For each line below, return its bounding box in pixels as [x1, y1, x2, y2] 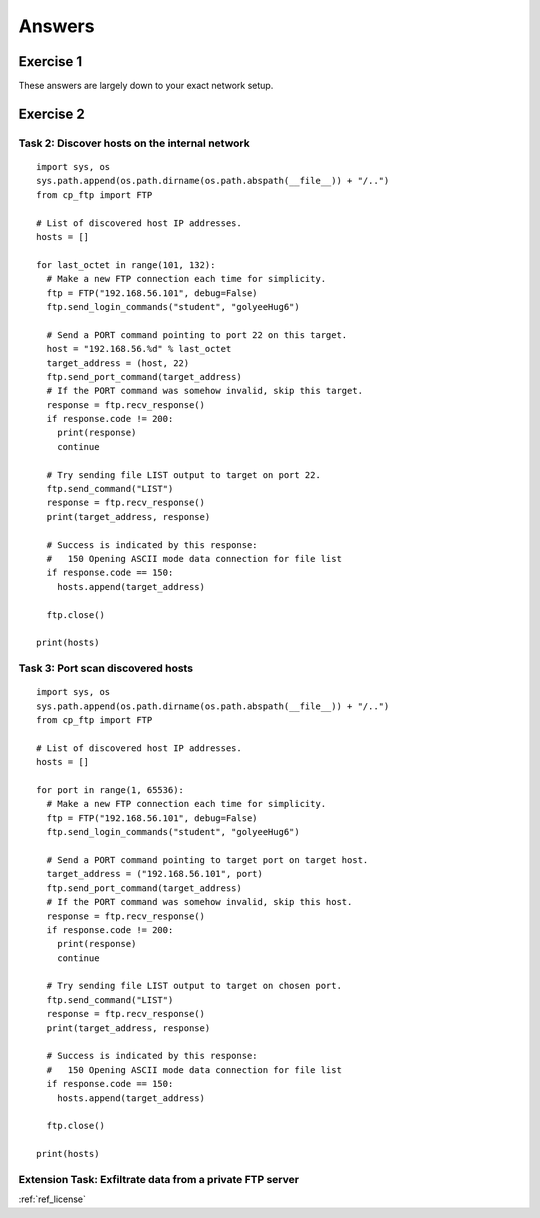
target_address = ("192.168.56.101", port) [46, 868, 264, 880]
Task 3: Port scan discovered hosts [18, 661, 194, 675]
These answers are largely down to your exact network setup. [18, 80, 274, 92]
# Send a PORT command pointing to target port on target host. [46, 854, 369, 865]
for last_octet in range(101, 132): [36, 259, 216, 270]
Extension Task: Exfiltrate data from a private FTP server [18, 1172, 300, 1186]
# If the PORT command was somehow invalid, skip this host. [46, 896, 353, 908]
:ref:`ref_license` [18, 1193, 87, 1205]
